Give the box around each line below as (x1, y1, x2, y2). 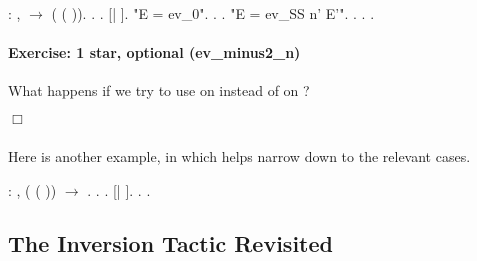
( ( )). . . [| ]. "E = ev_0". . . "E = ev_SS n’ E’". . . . (51, 3, 375, 23)
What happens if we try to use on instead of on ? (8, 80, 310, 101)
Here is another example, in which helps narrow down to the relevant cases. (8, 145, 471, 166)
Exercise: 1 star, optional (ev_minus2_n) (8, 42, 301, 63)
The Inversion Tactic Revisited (8, 228, 333, 259)
